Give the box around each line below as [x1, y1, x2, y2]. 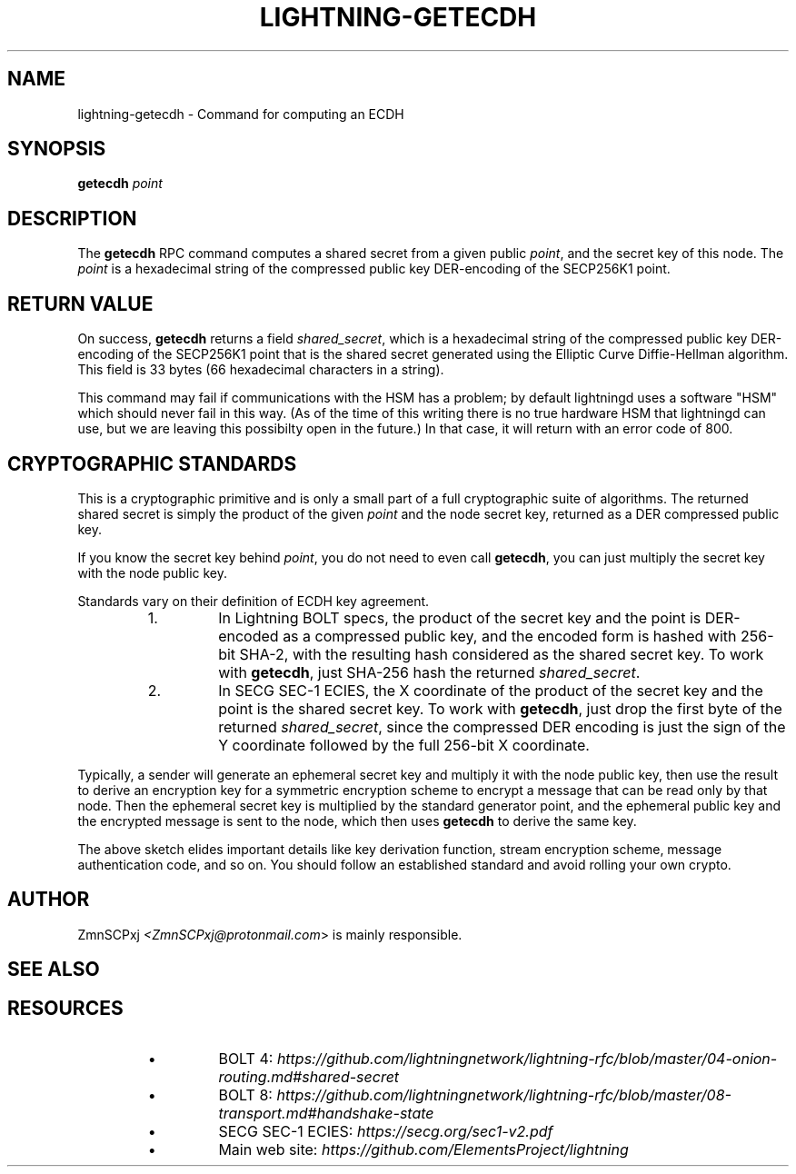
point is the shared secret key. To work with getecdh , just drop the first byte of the [218, 699, 782, 718]
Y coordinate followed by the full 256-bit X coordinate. [218, 735, 590, 754]
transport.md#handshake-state [218, 1104, 434, 1123]
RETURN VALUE [7, 292, 154, 315]
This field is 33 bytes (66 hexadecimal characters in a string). [77, 362, 444, 378]
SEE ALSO [7, 958, 100, 981]
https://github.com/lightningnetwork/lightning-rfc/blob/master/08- [276, 1086, 731, 1105]
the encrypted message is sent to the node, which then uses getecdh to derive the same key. [77, 812, 637, 829]
